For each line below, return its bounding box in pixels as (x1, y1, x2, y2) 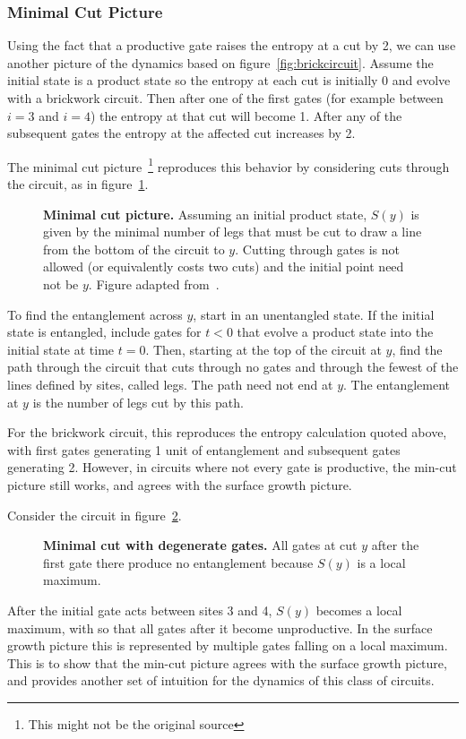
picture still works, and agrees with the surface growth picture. (7, 475, 352, 494)
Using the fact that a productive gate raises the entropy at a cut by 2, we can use (7, 36, 456, 55)
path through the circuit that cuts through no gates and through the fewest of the (7, 357, 459, 376)
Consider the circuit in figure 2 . (7, 505, 182, 524)
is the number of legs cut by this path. (32, 392, 244, 411)
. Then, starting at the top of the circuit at (145, 339, 382, 358)
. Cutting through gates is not (235, 239, 400, 258)
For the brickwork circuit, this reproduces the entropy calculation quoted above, (7, 423, 447, 442)
